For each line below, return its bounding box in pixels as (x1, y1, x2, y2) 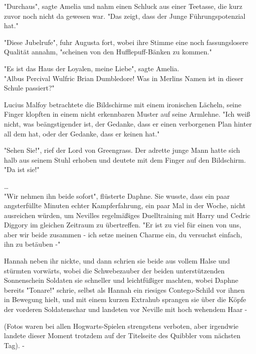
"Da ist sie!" (4, 164, 39, 175)
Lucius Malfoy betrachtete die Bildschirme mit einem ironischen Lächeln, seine (4, 99, 242, 109)
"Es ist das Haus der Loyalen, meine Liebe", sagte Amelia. (4, 63, 180, 73)
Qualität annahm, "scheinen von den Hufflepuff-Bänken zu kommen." (4, 46, 212, 57)
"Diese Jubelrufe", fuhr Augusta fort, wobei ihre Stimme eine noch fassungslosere (4, 37, 249, 47)
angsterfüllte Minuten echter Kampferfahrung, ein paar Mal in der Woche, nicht (4, 200, 246, 211)
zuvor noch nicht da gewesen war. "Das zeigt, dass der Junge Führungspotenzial (4, 10, 246, 21)
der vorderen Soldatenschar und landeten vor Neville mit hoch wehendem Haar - (4, 304, 248, 314)
